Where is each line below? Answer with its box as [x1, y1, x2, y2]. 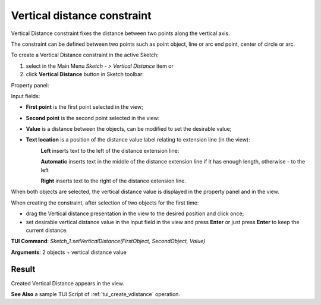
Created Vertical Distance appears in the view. [11, 279, 125, 287]
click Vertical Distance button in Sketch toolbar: [26, 71, 144, 78]
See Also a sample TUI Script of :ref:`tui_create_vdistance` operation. [11, 291, 181, 298]
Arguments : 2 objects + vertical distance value [11, 249, 127, 256]
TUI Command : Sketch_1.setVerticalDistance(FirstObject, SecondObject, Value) [11, 238, 206, 245]
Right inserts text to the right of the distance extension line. [40, 177, 187, 184]
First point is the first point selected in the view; [26, 103, 144, 111]
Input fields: [11, 92, 40, 99]
